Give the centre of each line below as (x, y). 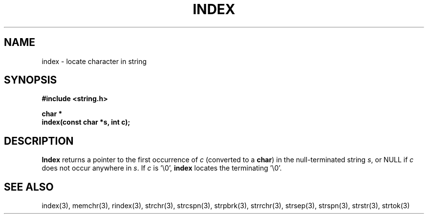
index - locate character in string (94, 61)
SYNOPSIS (31, 80)
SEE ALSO (29, 187)
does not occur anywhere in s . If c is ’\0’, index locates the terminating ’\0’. (162, 168)
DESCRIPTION (39, 141)
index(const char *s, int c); (86, 122)
